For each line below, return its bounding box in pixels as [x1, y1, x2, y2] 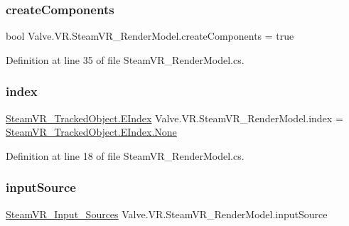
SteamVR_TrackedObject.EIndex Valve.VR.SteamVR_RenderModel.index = [6, 110, 343, 125]
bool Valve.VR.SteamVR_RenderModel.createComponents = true [6, 28, 294, 43]
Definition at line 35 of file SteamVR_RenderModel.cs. [6, 52, 245, 67]
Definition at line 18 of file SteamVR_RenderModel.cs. [6, 148, 245, 163]
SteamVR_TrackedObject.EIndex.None [6, 124, 177, 139]
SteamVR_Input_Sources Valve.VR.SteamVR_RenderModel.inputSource [6, 206, 328, 221]
